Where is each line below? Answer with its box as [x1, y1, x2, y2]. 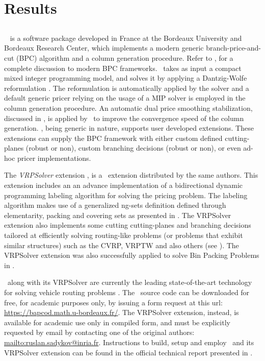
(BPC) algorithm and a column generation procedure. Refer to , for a [16, 52, 233, 63]
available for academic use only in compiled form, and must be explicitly [4, 317, 230, 327]
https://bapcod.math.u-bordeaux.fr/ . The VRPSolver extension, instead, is [4, 307, 239, 318]
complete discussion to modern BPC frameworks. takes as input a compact [4, 62, 242, 73]
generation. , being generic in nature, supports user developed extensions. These [4, 123, 254, 133]
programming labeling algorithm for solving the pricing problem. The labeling [4, 189, 248, 200]
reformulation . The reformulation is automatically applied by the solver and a [4, 82, 249, 93]
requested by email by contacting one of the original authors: [4, 327, 195, 338]
